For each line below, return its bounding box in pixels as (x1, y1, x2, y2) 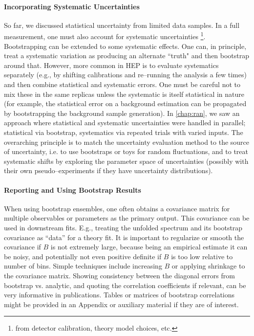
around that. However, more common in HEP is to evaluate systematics (4, 60, 219, 70)
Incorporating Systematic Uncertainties (4, 1, 140, 11)
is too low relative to (171, 251, 233, 261)
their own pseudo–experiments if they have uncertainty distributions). (4, 165, 213, 176)
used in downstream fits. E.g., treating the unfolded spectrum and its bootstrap (4, 222, 243, 232)
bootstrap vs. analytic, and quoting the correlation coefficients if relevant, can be (4, 280, 246, 290)
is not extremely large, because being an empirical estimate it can (50, 242, 248, 252)
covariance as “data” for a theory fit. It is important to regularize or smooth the (4, 232, 244, 242)
